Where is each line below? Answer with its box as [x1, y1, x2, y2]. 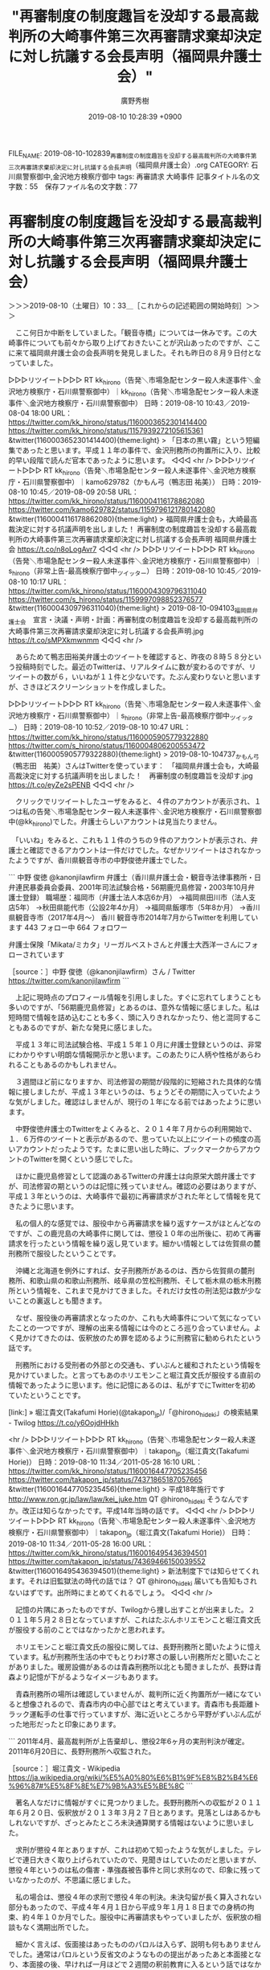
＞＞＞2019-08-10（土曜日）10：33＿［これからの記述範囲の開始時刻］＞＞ [8, 301, 260, 310]
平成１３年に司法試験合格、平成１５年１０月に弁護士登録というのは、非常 [14, 1040, 262, 1050]
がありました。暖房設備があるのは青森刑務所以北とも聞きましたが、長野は [8, 1661, 255, 1672]
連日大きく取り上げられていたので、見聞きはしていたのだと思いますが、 [22, 1854, 261, 1865]
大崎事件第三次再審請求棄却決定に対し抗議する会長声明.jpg [8, 626, 204, 636]
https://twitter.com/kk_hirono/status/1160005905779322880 [8, 732, 209, 742]
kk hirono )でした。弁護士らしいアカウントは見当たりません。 [24, 817, 222, 829]
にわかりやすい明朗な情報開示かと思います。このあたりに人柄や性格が [8, 1050, 240, 1059]
